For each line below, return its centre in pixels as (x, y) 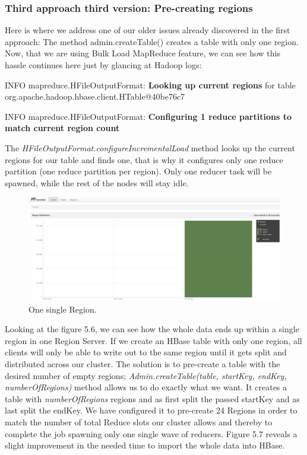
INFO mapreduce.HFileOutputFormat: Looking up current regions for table (150, 85)
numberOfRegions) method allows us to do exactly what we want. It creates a (146, 387)
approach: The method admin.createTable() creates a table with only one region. (152, 41)
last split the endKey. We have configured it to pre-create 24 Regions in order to (151, 410)
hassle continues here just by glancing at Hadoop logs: (103, 65)
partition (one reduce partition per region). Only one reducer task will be (138, 171)
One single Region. (63, 309)
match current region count (62, 128)
